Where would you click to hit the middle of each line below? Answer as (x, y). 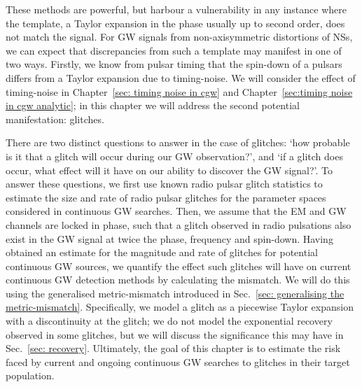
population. (30, 375)
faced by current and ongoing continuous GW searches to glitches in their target (178, 361)
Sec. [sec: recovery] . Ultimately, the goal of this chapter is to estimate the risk (173, 348)
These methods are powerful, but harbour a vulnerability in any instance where (176, 9)
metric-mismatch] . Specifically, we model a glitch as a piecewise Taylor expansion (180, 307)
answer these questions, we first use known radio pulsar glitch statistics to (164, 184)
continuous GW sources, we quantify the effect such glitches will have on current (179, 266)
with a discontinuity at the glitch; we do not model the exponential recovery (169, 321)
